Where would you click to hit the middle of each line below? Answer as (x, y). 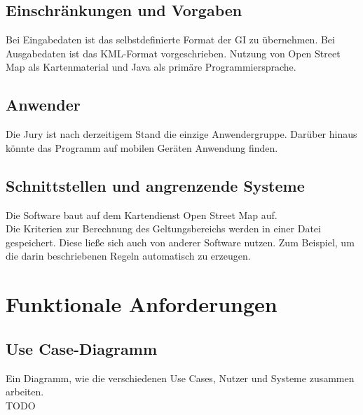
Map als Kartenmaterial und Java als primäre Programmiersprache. (151, 67)
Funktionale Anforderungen (142, 304)
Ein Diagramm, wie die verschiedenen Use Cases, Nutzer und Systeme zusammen (180, 378)
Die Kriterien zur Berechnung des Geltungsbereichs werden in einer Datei (163, 228)
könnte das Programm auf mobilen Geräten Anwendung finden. (142, 147)
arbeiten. (25, 392)
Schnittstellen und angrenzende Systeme (155, 185)
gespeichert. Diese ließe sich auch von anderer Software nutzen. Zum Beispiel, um (180, 242)
